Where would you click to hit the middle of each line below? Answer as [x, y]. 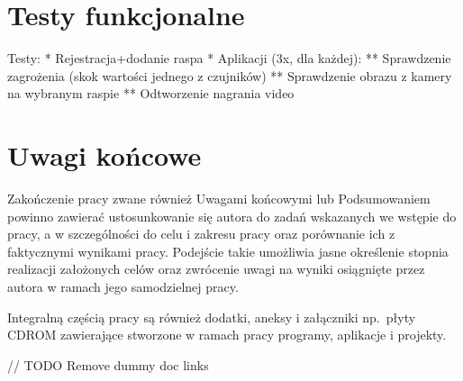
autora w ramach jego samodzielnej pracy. [123, 286]
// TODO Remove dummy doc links [108, 364]
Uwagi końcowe [104, 155]
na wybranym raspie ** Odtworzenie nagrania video [151, 93]
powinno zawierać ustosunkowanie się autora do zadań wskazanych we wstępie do [232, 216]
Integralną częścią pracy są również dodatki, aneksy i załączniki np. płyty [212, 317]
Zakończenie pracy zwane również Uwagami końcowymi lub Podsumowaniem [219, 199]
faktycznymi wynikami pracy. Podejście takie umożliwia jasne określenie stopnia [228, 251]
